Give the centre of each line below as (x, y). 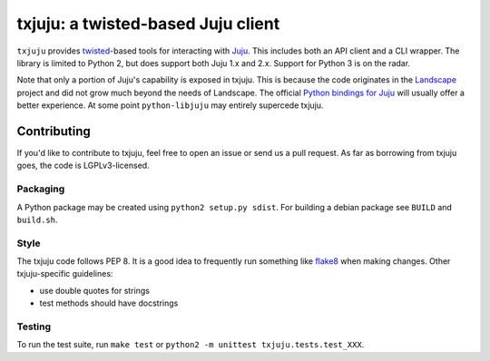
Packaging (41, 189)
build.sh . (37, 220)
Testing (34, 327)
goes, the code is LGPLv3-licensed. (83, 166)
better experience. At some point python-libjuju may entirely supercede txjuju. (170, 105)
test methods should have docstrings (109, 303)
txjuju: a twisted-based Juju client (148, 24)
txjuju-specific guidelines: (65, 274)
